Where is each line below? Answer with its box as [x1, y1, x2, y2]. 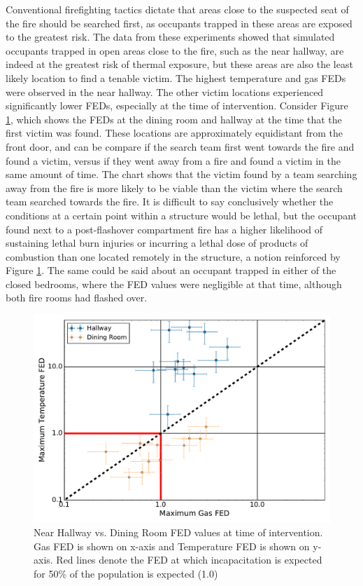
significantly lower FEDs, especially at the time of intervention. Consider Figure [6, 98, 348, 113]
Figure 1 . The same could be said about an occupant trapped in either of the [6, 263, 336, 278]
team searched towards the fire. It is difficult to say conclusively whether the [6, 194, 334, 209]
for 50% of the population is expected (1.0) [34, 566, 218, 580]
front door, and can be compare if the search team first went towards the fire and [6, 139, 355, 154]
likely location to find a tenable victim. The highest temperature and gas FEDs [6, 70, 346, 85]
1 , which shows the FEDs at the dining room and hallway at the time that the [6, 111, 342, 126]
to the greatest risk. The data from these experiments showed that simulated [6, 29, 335, 44]
